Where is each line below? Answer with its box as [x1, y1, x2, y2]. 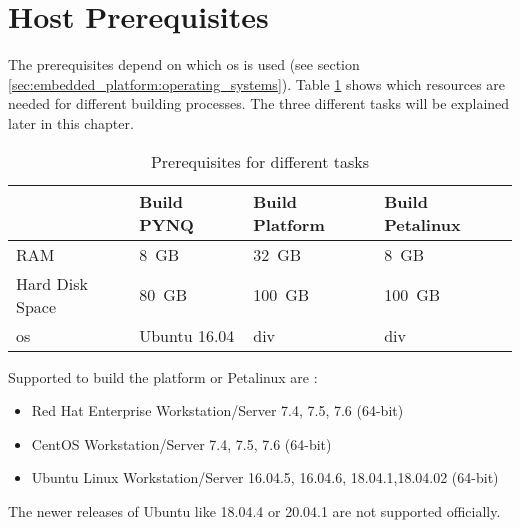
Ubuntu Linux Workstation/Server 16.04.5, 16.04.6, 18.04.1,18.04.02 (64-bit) [31, 467, 499, 488]
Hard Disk [16, 271, 88, 295]
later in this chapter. [8, 112, 134, 133]
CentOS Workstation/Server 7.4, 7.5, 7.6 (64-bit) [31, 433, 332, 454]
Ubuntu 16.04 [139, 323, 235, 347]
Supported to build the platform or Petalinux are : [8, 366, 318, 387]
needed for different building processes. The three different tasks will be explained [8, 93, 510, 114]
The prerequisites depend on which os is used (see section [8, 54, 360, 75]
